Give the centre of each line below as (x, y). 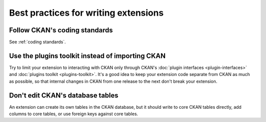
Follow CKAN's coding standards (61, 30)
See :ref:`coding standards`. (37, 42)
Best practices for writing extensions (86, 13)
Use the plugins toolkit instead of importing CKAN (87, 56)
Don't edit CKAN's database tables (64, 95)
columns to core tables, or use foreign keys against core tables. (74, 114)
